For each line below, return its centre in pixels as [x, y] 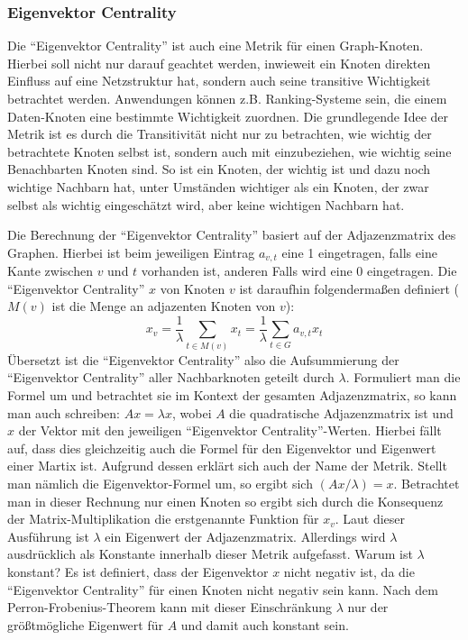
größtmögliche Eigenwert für [85, 624]
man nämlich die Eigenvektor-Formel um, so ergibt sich [160, 483]
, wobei [192, 412]
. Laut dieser [370, 519]
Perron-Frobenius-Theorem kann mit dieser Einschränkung [170, 607]
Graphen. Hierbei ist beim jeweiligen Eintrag [131, 252]
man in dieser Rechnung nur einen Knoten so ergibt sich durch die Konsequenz [225, 501]
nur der [368, 607]
